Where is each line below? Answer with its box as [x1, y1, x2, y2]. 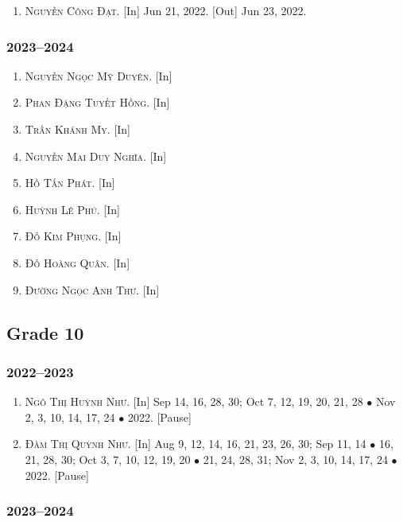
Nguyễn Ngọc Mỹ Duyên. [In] [25, 67, 172, 84]
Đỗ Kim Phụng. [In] [25, 228, 122, 244]
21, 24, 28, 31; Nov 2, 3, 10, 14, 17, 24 [203, 450, 388, 467]
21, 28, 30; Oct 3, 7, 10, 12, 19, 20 [25, 450, 191, 467]
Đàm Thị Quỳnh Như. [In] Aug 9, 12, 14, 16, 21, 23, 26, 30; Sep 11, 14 [25, 435, 366, 452]
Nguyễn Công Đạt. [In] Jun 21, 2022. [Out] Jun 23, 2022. [25, 2, 307, 18]
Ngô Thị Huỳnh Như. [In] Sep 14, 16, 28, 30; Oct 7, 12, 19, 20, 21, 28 [25, 393, 363, 410]
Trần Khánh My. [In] [25, 121, 131, 137]
